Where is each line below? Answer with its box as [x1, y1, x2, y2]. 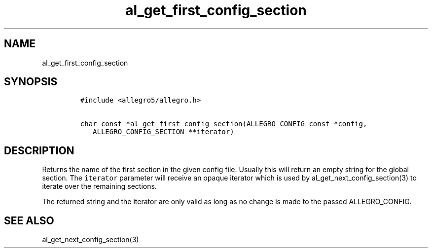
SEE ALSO [4, 214, 54, 227]
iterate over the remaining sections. [42, 182, 157, 191]
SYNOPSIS [4, 75, 58, 88]
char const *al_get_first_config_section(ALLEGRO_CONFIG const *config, [80, 120, 367, 128]
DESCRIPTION [4, 144, 74, 157]
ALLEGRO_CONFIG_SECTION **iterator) [93, 128, 234, 136]
